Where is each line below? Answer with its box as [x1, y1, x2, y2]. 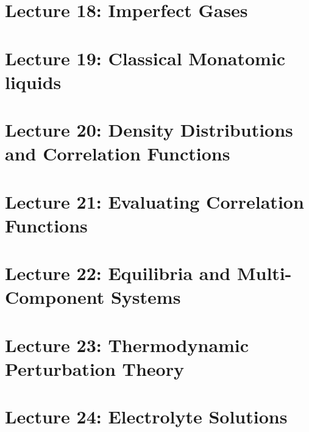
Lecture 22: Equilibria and [5, 261, 231, 286]
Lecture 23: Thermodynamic [5, 332, 249, 357]
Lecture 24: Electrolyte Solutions [5, 404, 288, 429]
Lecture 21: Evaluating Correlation [5, 189, 304, 214]
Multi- [236, 261, 292, 286]
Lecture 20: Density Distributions [5, 117, 293, 142]
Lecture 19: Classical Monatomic [5, 45, 286, 70]
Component [5, 284, 105, 309]
